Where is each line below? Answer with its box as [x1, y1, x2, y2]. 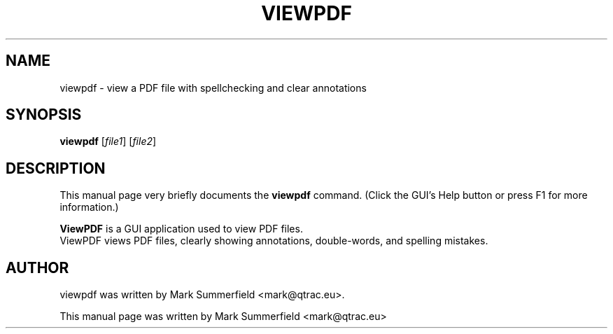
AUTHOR [6, 258, 69, 277]
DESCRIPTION [6, 159, 106, 177]
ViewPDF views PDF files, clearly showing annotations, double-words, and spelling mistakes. [59, 235, 488, 247]
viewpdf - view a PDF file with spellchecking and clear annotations [59, 81, 367, 94]
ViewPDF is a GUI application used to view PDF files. [59, 223, 303, 235]
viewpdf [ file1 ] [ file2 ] [59, 135, 157, 148]
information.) [59, 201, 119, 214]
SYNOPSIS [6, 106, 82, 124]
